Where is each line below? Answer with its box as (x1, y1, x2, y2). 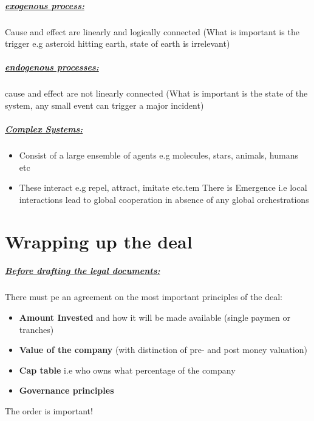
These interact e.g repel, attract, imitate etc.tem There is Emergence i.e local (19, 181, 307, 194)
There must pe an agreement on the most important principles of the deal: (5, 290, 282, 303)
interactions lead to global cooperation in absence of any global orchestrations (19, 193, 309, 205)
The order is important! (5, 404, 93, 417)
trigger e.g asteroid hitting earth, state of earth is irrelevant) (5, 37, 230, 50)
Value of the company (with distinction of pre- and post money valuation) (19, 343, 307, 356)
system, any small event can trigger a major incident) (5, 98, 204, 111)
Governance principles (19, 384, 114, 397)
